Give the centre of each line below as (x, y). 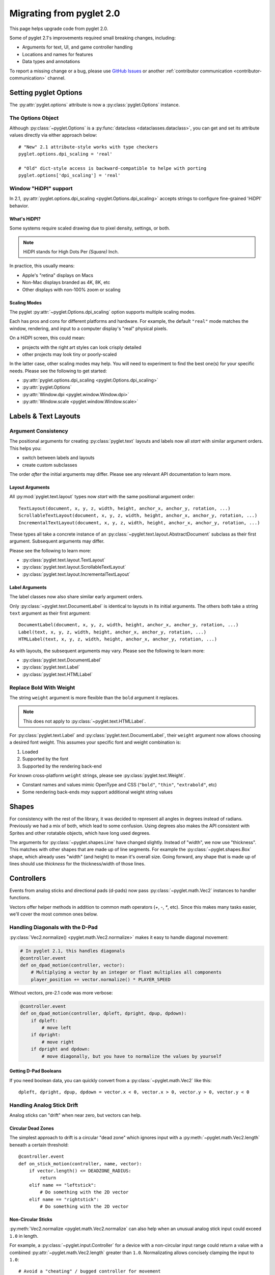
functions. (20, 898)
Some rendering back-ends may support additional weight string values (98, 792)
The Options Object (34, 118)
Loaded (30, 752)
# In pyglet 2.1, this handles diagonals (73, 951)
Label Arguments (28, 587)
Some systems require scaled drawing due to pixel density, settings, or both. (90, 228)
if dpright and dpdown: (60, 1049)
